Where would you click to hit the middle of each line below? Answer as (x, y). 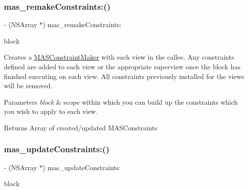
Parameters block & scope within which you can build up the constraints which (121, 102)
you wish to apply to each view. (51, 111)
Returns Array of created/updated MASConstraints (81, 127)
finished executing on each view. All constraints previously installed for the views (124, 76)
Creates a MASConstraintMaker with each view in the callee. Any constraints (119, 57)
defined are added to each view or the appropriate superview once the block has (122, 66)
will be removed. (28, 86)
